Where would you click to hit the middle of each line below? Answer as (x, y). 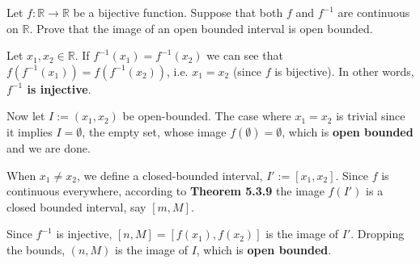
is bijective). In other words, (344, 71)
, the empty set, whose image (154, 131)
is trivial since (371, 116)
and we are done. (49, 147)
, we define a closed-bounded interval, (170, 175)
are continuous (374, 12)
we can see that (245, 55)
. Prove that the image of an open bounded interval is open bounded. (201, 28)
